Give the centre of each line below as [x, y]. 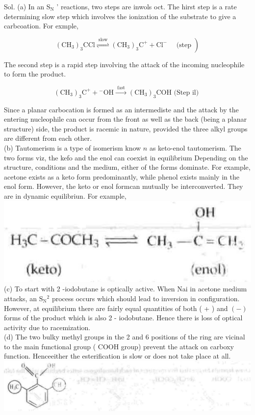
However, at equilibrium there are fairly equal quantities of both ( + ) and [116, 308]
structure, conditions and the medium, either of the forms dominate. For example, [127, 167]
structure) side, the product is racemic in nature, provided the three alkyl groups [126, 128]
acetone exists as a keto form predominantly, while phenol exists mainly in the [122, 176]
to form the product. [35, 74]
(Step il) [186, 92]
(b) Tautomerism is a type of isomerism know [73, 147]
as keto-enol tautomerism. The [195, 147]
